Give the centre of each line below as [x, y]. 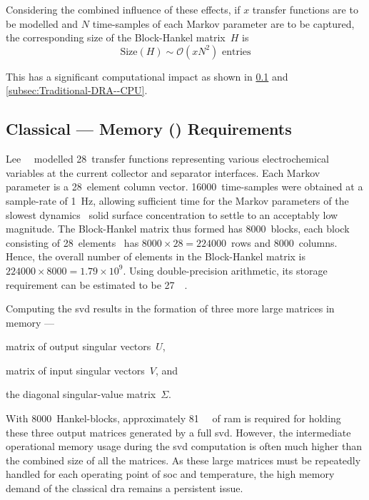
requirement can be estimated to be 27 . [97, 284]
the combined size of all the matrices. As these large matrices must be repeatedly [183, 460]
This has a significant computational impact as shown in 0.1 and [147, 76]
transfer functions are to [305, 9]
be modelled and [42, 23]
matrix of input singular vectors [75, 370]
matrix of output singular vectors [79, 346]
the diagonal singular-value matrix [81, 394]
